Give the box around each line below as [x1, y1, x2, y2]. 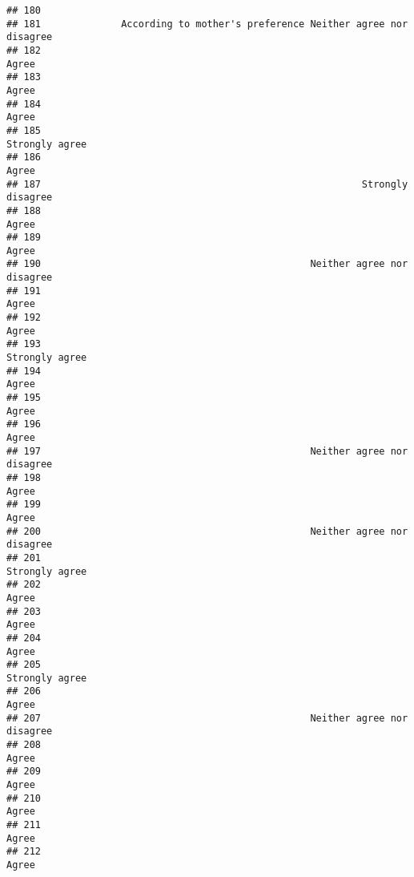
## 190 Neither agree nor [6, 258, 408, 270]
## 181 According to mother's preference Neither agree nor [6, 18, 408, 30]
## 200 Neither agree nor [6, 525, 408, 537]
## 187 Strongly [6, 178, 408, 190]
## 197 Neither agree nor [6, 445, 408, 457]
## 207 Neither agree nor [6, 712, 408, 724]
